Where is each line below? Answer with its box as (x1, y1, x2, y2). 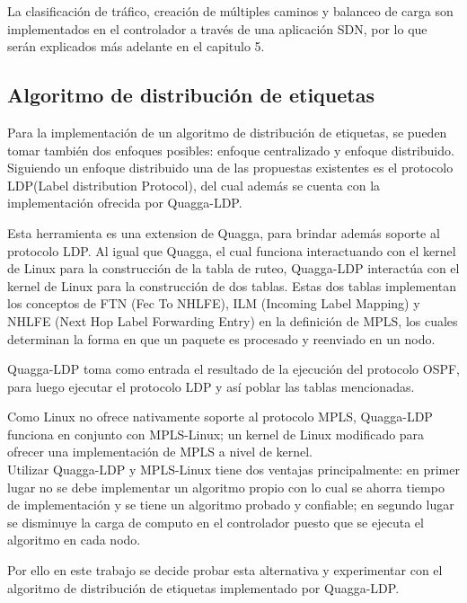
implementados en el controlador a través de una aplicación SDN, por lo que (7, 19, 427, 38)
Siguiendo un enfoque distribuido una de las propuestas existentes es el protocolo (7, 158, 454, 177)
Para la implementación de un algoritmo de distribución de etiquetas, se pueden (7, 122, 447, 141)
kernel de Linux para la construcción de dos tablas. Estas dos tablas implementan (7, 276, 456, 295)
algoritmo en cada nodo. (7, 530, 141, 549)
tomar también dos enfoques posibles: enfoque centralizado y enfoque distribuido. (7, 140, 454, 159)
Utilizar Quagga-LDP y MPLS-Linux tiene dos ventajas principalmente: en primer (7, 460, 460, 479)
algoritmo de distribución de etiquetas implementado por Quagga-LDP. (7, 578, 400, 597)
